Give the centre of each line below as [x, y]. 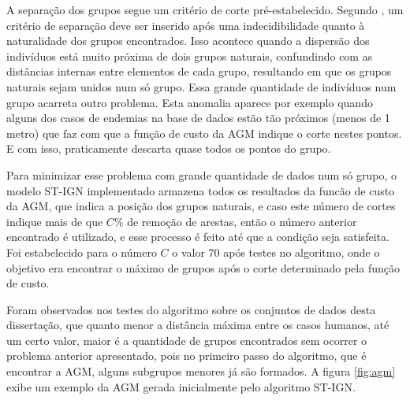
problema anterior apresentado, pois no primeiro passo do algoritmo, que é [186, 356]
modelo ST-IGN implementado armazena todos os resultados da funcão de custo [201, 190]
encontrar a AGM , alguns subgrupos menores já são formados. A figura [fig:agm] [201, 371]
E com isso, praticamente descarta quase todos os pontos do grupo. [169, 148]
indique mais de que [55, 221]
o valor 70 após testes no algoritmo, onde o [276, 252]
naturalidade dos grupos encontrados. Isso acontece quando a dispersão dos [188, 41]
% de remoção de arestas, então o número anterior [235, 221]
